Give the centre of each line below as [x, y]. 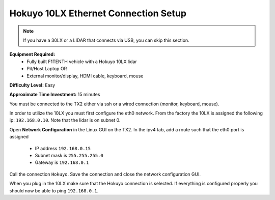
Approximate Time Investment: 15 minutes [55, 95]
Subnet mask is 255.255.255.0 [69, 156]
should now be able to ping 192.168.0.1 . [54, 190]
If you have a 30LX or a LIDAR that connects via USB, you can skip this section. [106, 40]
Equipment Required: [32, 54]
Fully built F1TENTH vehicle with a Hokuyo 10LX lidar [82, 62]
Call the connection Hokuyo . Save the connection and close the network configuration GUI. [105, 174]
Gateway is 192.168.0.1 [62, 162]
